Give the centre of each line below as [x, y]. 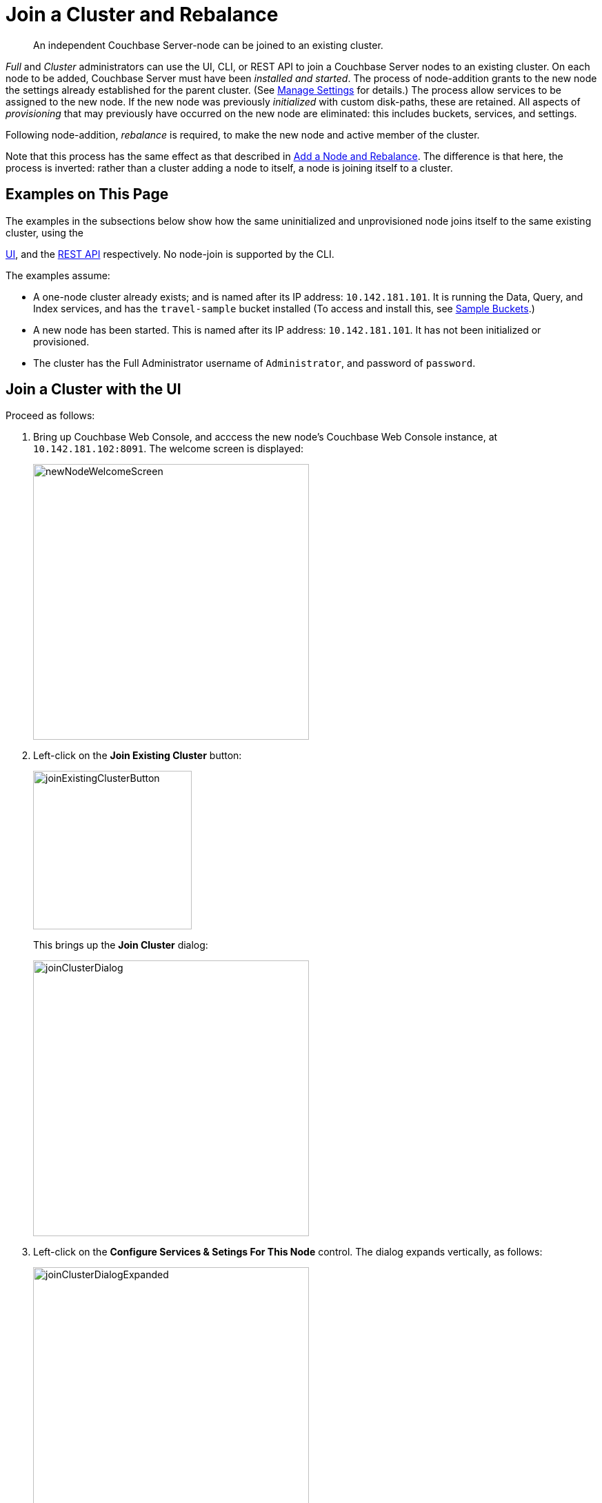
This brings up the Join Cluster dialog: [121, 945]
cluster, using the [44, 232]
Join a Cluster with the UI [93, 390]
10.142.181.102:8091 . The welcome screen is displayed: [169, 449]
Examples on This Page [87, 194]
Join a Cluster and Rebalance [142, 14]
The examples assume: [58, 275]
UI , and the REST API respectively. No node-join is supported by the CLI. [170, 254]
